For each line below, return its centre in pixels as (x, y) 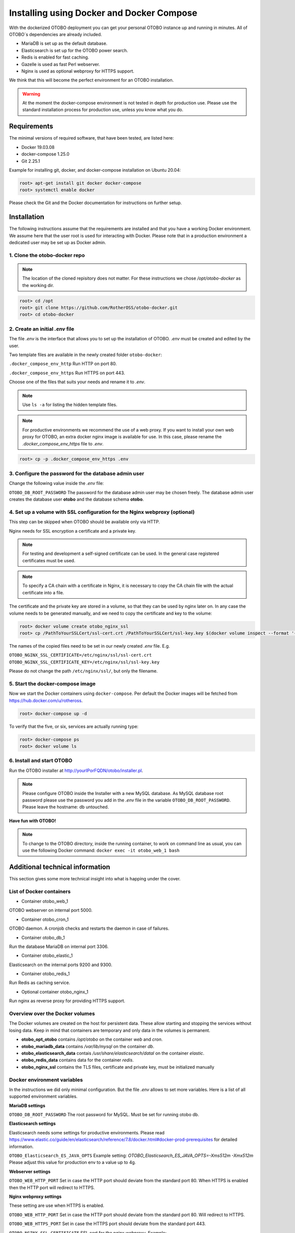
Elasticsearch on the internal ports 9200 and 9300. (61, 965)
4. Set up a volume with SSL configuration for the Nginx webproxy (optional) (102, 512)
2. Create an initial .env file (42, 329)
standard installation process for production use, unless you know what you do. (103, 110)
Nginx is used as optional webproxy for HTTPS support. (78, 71)
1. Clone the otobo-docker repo (47, 255)
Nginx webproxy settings (35, 1197)
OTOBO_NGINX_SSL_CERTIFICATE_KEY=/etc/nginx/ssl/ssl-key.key (84, 662)
